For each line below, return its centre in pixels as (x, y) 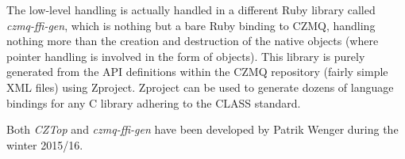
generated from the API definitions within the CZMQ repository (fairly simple (197, 72)
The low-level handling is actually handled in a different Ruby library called (191, 9)
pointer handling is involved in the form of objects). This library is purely (186, 56)
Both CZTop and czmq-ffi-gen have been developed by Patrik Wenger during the (202, 129)
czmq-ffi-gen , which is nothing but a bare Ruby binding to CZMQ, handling (191, 25)
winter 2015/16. (45, 144)
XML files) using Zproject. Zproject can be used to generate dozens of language (200, 87)
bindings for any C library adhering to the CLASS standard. (154, 102)
